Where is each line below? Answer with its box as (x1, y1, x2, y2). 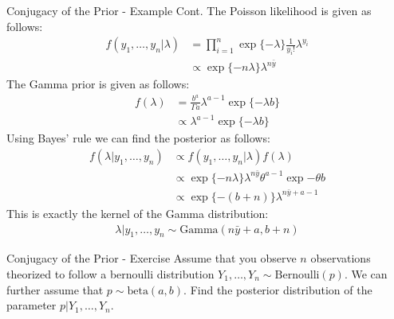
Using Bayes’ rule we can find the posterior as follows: (6, 130, 270, 146)
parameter (6, 297, 57, 313)
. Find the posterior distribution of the (183, 281, 372, 298)
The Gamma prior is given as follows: (6, 76, 190, 92)
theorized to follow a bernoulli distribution (6, 265, 215, 282)
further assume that (6, 281, 104, 298)
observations (310, 250, 371, 266)
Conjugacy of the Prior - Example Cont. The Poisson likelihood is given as (6, 2, 372, 18)
